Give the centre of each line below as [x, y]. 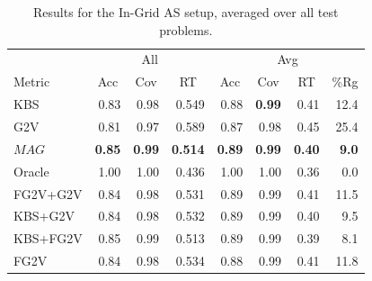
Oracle [31, 171]
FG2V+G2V [48, 193]
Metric [32, 82]
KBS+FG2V [48, 238]
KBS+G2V [44, 216]
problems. [186, 29]
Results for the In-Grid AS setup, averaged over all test [186, 12]
